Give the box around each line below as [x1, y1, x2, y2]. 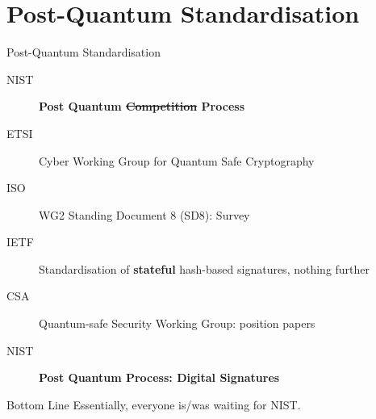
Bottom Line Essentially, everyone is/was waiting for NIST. [6, 396, 301, 413]
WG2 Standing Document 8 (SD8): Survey [39, 206, 250, 223]
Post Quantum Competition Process [39, 98, 244, 115]
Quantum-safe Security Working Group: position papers [39, 315, 315, 332]
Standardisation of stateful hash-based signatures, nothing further [39, 260, 370, 277]
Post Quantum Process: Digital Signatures [39, 369, 280, 386]
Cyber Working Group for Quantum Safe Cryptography [39, 152, 315, 169]
